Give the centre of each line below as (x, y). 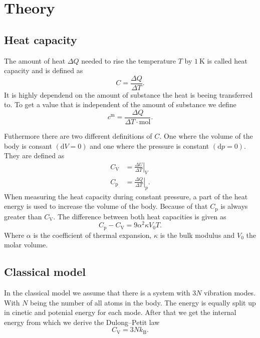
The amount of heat (35, 60)
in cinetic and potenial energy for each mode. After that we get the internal (120, 312)
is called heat (227, 60)
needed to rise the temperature (128, 60)
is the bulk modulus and (197, 235)
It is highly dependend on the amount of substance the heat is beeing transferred (128, 94)
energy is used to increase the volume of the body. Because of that (106, 206)
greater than (23, 216)
